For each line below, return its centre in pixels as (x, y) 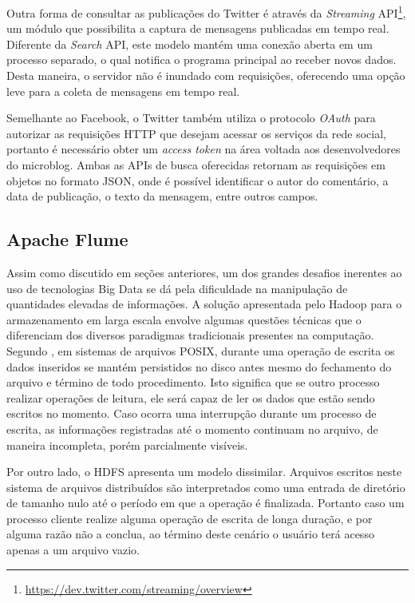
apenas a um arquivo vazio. (73, 550)
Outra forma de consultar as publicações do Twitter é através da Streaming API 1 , (206, 12)
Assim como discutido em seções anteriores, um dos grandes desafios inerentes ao (204, 272)
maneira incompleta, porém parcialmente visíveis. (127, 444)
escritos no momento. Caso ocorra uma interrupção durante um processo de (192, 413)
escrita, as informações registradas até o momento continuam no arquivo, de (192, 428)
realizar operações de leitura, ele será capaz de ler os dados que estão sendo (191, 397)
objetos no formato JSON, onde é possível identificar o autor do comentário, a (198, 180)
